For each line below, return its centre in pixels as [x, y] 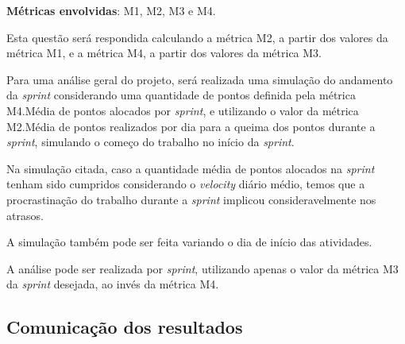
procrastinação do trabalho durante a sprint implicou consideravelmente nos [191, 199]
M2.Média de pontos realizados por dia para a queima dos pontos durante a [191, 126]
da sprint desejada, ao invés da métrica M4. [113, 284]
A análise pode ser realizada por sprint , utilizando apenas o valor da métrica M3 [202, 268]
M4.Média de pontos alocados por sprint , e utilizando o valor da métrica [183, 110]
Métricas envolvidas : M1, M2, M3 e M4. [111, 10]
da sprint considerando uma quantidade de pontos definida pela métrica [181, 95]
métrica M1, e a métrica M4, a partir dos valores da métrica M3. [164, 53]
